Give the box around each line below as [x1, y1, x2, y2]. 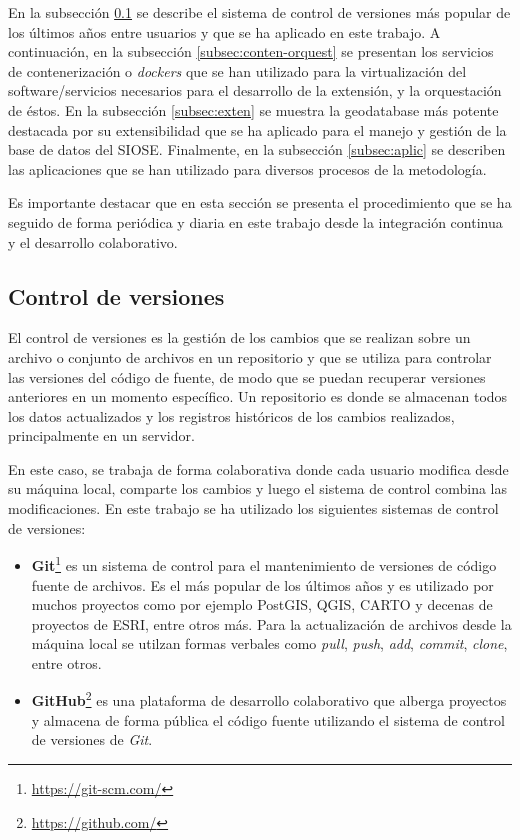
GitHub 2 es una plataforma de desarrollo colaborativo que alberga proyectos [31, 687, 507, 711]
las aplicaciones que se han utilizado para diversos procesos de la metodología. [8, 158, 487, 179]
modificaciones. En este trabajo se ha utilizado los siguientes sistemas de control [8, 498, 499, 519]
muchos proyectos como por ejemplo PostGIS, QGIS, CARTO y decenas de [31, 594, 493, 615]
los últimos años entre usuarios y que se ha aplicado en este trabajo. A [8, 21, 441, 42]
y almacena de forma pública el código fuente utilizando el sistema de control [31, 709, 505, 730]
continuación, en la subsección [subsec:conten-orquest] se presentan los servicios [8, 41, 494, 62]
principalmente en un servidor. [8, 425, 195, 446]
